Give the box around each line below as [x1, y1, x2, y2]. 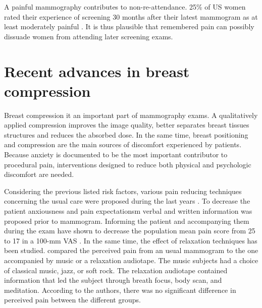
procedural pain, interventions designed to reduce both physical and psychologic [4, 159, 251, 169]
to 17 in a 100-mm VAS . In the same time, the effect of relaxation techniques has [4, 235, 257, 245]
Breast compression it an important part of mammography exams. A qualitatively [4, 109, 258, 120]
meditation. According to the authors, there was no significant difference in [4, 284, 236, 295]
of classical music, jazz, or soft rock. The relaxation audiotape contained [4, 265, 228, 275]
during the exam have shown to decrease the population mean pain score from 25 [4, 225, 255, 236]
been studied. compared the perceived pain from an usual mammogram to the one [4, 245, 258, 256]
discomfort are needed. [4, 169, 74, 179]
